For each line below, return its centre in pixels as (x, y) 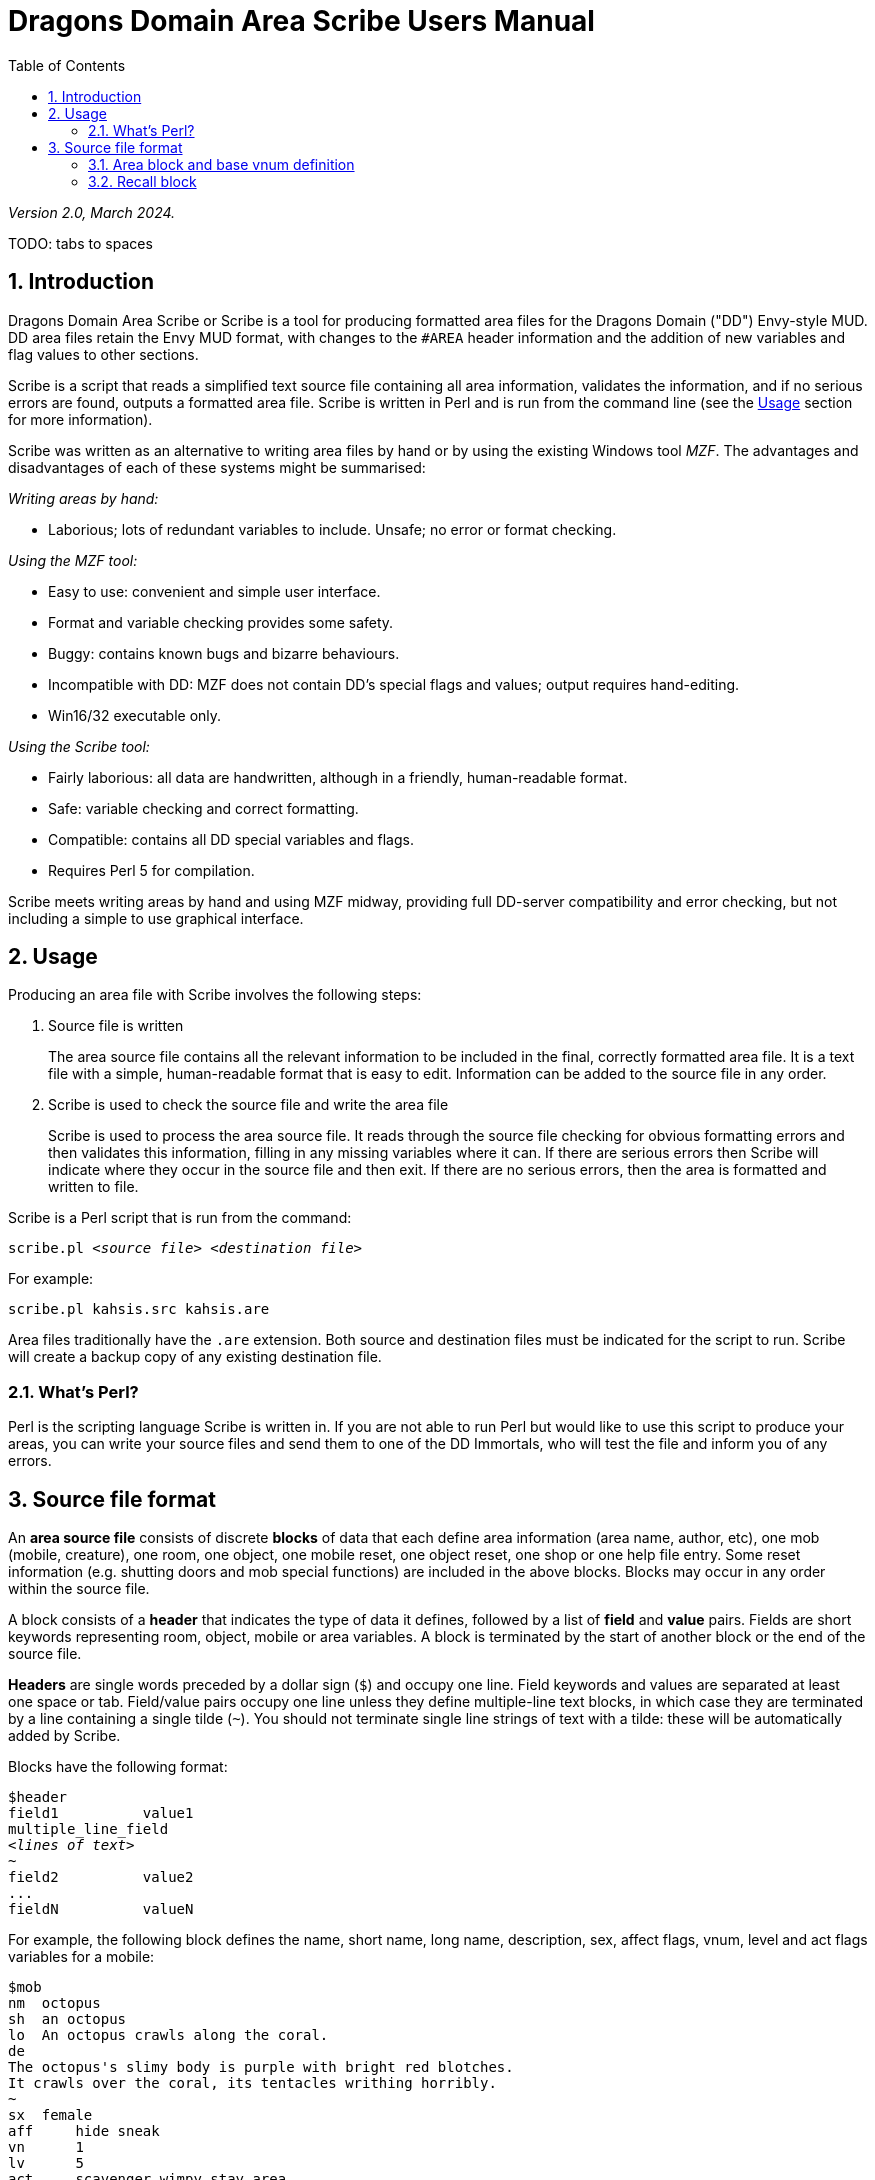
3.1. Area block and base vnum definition (221, 164)
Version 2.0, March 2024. (92, 212)
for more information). (80, 419)
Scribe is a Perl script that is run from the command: (180, 1218)
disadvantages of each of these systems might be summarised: (217, 467)
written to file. (93, 1187)
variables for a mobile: (81, 1957)
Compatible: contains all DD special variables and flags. (231, 839)
